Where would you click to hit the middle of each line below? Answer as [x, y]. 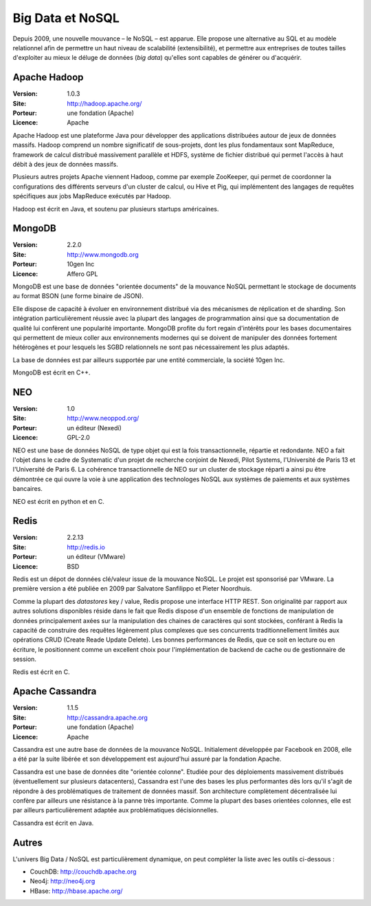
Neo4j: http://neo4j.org [63, 881]
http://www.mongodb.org [103, 254]
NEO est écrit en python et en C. [58, 501]
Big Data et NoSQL [66, 18]
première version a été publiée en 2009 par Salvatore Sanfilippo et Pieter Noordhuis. [132, 589]
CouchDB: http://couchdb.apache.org [83, 872]
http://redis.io [86, 547]
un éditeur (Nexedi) [94, 428]
